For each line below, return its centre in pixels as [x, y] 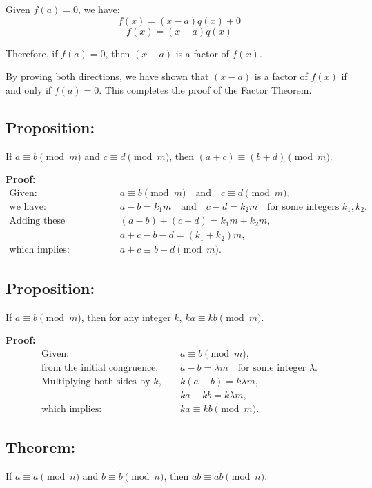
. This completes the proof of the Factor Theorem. [205, 89]
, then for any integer [126, 316]
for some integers [303, 207]
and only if [29, 89]
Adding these [37, 221]
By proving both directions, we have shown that [107, 76]
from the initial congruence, [100, 368]
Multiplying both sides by [96, 381]
